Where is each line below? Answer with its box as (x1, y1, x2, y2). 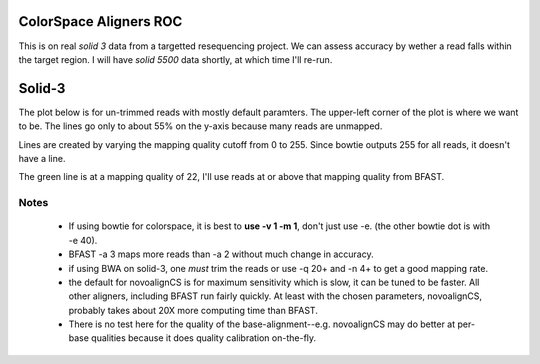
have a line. (18, 152, 66, 164)
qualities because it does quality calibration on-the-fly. (91, 332, 317, 344)
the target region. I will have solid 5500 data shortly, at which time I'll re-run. (18, 53, 333, 65)
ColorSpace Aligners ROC (18, 13, 183, 30)
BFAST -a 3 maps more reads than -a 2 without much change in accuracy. (68, 248, 374, 260)
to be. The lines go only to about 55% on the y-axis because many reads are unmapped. (18, 120, 383, 132)
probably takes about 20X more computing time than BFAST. (68, 304, 319, 316)
